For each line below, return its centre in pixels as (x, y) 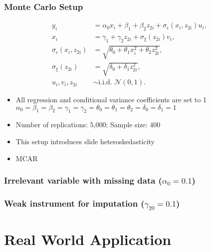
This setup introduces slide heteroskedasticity (85, 141)
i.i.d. (105, 83)
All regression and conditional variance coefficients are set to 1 (111, 100)
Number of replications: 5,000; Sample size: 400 (88, 125)
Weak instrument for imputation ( (74, 203)
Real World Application (88, 239)
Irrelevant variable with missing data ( (83, 180)
